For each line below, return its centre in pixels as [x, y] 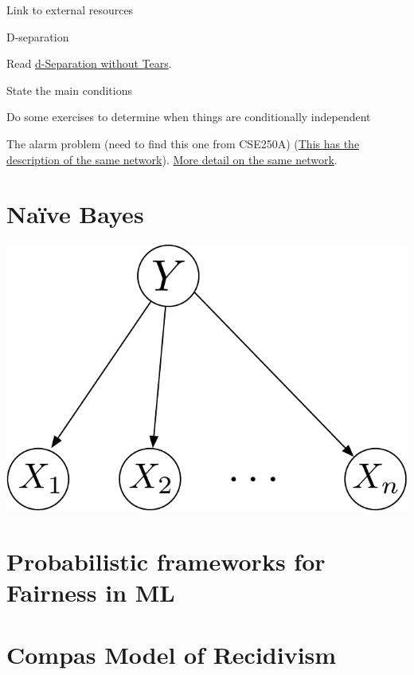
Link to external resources [70, 10]
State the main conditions [69, 90]
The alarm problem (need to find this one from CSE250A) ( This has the [183, 143]
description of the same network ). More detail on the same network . [172, 159]
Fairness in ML [91, 593]
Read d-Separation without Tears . [89, 63]
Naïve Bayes [75, 214]
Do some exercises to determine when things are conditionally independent [189, 117]
